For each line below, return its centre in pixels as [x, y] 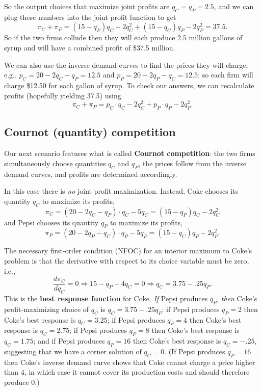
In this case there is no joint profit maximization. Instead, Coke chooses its [121, 191]
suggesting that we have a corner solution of [73, 351]
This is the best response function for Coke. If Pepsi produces [106, 298]
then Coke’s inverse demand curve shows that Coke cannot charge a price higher [130, 362]
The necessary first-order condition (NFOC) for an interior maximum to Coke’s [128, 251]
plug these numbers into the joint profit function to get [90, 17]
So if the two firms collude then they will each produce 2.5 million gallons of [123, 37]
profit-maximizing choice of [47, 309]
